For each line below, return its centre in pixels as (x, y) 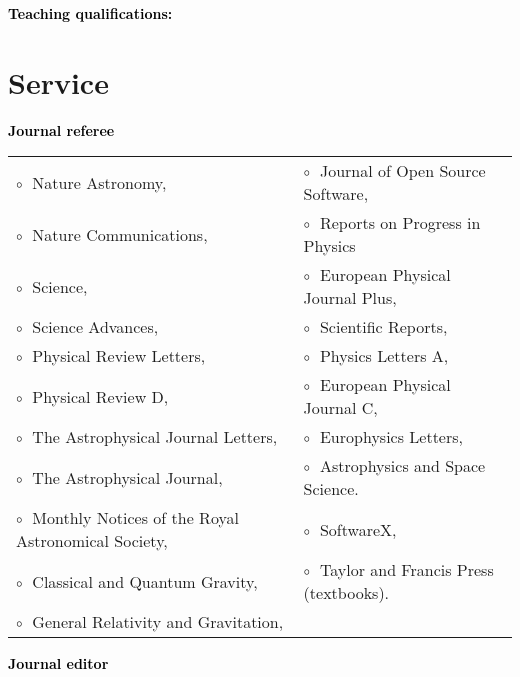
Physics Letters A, (384, 356)
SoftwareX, (358, 529)
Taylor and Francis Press (406, 570)
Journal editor (58, 663)
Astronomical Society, (92, 541)
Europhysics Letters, (391, 437)
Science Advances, (95, 327)
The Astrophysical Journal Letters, (155, 437)
